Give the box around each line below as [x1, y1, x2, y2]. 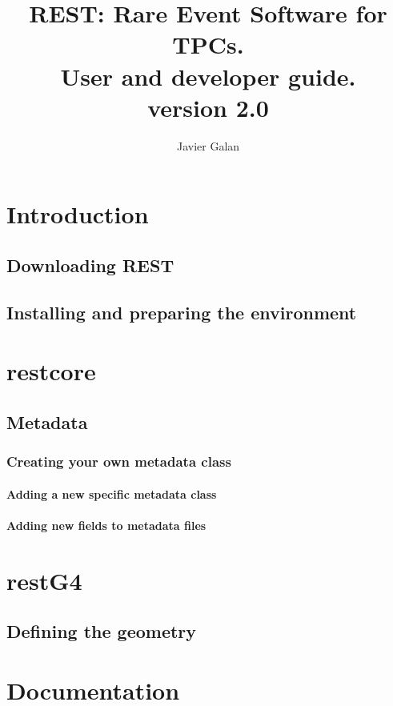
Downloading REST [6, 252, 174, 277]
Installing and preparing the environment [6, 299, 357, 324]
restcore [6, 355, 96, 387]
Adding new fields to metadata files [6, 516, 207, 533]
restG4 [6, 564, 82, 596]
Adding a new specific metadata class [6, 485, 217, 502]
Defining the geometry [6, 619, 197, 644]
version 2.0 [147, 90, 269, 123]
